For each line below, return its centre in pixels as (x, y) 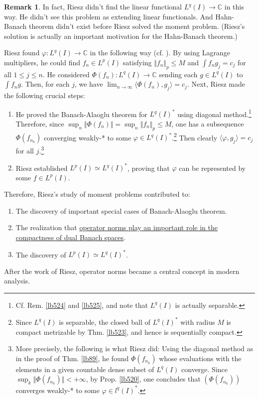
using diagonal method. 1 (214, 113)
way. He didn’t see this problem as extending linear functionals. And (109, 16)
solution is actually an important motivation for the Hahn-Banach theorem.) (121, 36)
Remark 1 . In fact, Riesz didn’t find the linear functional (93, 6)
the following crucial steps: (45, 95)
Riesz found (22, 53)
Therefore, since (40, 124)
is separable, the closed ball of (105, 322)
